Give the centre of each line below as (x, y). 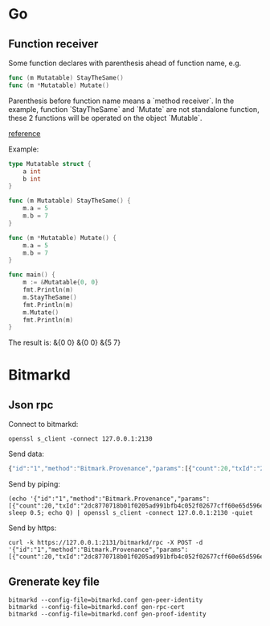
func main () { (32, 275)
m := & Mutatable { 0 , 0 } (61, 283)
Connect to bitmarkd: (43, 425)
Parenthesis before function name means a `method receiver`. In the (121, 101)
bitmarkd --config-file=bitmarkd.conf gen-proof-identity (107, 614)
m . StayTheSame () (50, 297)
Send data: (26, 454)
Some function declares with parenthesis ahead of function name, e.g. (125, 63)
